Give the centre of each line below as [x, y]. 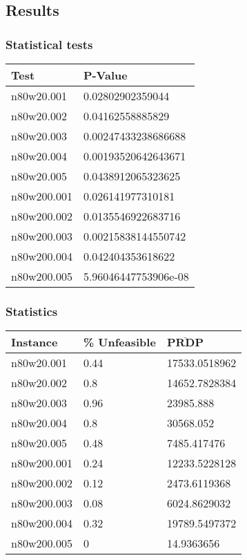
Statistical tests [49, 44]
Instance [34, 342]
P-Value [105, 75]
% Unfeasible [119, 342]
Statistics [32, 311]
